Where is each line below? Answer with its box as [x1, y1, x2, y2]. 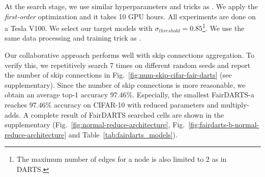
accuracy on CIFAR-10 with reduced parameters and [53, 99, 219, 110]
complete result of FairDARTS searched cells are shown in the [31, 109, 224, 120]
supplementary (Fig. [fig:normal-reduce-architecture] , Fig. [5, 119, 185, 130]
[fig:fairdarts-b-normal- [188, 119, 259, 130]
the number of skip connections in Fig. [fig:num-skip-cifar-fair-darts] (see [5, 69, 232, 80]
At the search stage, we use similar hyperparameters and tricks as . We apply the [5, 1, 258, 11]
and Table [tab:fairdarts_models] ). [68, 129, 178, 139]
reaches [5, 99, 27, 110]
